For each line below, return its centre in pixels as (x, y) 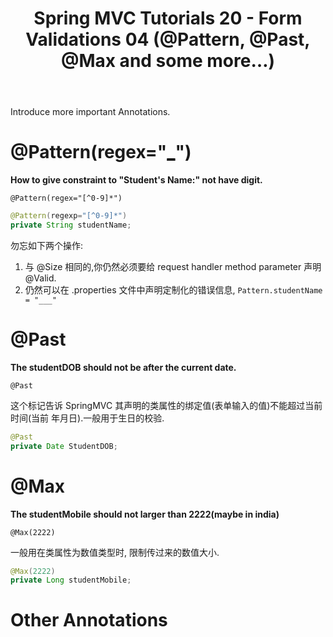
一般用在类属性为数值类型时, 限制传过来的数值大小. (115, 552)
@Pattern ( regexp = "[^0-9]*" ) (69, 216)
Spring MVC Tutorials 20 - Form (168, 18)
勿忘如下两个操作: (47, 245)
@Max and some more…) (168, 61)
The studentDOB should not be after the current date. (123, 367)
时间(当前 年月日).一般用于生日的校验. (87, 418)
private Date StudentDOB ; (64, 446)
